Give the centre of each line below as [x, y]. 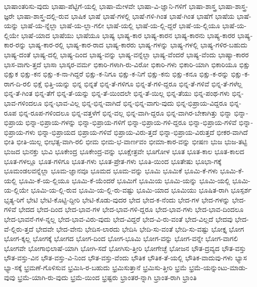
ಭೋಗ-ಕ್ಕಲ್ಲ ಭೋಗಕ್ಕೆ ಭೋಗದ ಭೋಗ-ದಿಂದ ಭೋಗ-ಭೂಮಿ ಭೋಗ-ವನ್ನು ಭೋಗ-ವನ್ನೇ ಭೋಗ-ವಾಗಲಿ [121, 238]
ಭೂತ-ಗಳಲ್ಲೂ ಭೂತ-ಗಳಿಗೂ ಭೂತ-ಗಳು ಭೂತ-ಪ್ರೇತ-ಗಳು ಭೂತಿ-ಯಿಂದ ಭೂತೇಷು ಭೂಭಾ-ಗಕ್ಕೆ [113, 161]
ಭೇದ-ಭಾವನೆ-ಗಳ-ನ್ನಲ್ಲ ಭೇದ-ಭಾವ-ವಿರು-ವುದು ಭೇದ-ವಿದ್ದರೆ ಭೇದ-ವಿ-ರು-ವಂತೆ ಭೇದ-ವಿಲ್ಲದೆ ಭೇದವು [118, 219]
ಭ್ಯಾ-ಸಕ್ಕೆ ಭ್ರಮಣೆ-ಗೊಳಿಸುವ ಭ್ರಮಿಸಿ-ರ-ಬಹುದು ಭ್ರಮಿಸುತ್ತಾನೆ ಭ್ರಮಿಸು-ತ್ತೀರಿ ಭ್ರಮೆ [95, 267]
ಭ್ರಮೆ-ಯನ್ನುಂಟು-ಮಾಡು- [218, 267]
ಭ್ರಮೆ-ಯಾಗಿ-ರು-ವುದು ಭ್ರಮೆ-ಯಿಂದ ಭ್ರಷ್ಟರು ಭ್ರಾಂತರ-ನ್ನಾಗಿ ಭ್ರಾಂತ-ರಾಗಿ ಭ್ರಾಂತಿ [107, 277]
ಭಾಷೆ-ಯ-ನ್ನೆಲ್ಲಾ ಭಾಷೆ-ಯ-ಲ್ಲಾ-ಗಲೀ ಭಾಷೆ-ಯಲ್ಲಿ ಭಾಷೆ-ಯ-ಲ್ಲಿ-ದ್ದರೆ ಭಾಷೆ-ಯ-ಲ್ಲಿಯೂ [120, 25]
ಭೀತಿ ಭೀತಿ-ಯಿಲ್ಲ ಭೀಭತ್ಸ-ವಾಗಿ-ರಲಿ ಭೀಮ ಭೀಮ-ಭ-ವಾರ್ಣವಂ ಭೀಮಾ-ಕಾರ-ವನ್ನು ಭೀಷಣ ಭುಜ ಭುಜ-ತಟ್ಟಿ [126, 142]
